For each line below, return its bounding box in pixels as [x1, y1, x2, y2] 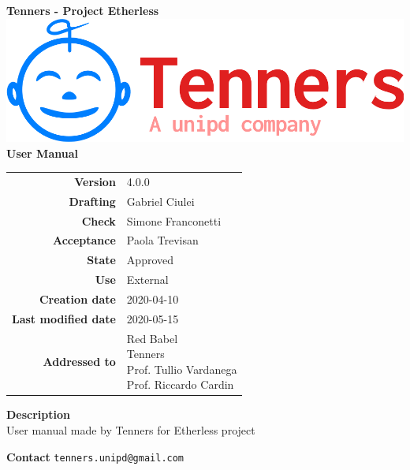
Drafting [69, 192, 116, 209]
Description [6, 406, 71, 423]
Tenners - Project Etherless [6, 2, 159, 18]
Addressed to [43, 353, 116, 369]
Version [74, 173, 116, 189]
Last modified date [12, 310, 116, 326]
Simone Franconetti [126, 212, 222, 229]
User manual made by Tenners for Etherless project [6, 422, 255, 438]
